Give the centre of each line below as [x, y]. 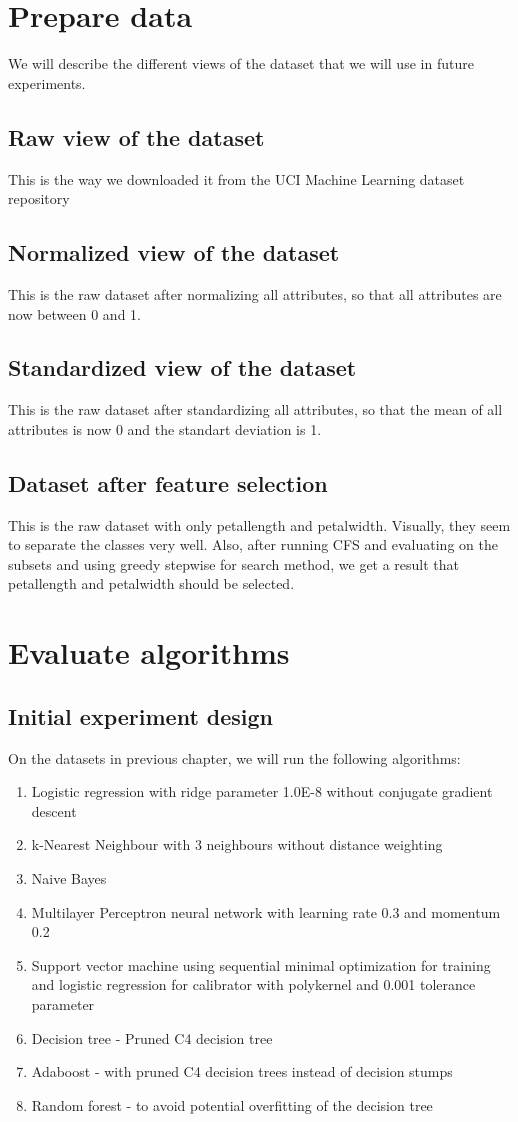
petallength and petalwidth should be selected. [151, 583]
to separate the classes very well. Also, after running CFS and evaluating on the [253, 544]
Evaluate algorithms [149, 652]
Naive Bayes [69, 878]
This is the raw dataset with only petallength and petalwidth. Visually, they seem [259, 524]
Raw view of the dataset [136, 136]
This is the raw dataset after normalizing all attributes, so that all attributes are [255, 293]
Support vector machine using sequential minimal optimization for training [261, 964]
